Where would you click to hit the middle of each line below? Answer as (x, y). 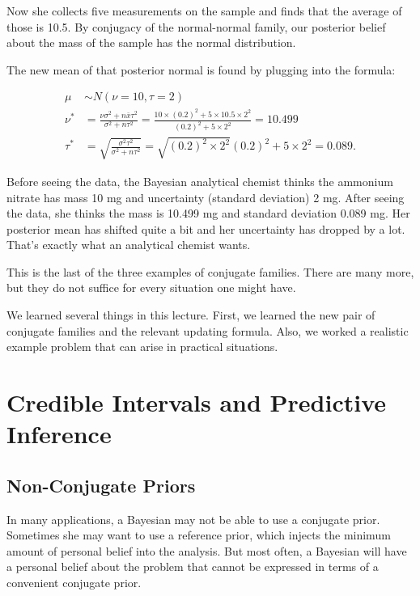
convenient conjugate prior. (74, 582)
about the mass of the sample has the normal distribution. (151, 42)
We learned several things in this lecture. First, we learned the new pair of (191, 315)
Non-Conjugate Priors (101, 485)
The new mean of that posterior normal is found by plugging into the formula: (201, 69)
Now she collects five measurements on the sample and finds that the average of (204, 11)
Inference (59, 434)
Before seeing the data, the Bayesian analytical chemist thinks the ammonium (200, 181)
